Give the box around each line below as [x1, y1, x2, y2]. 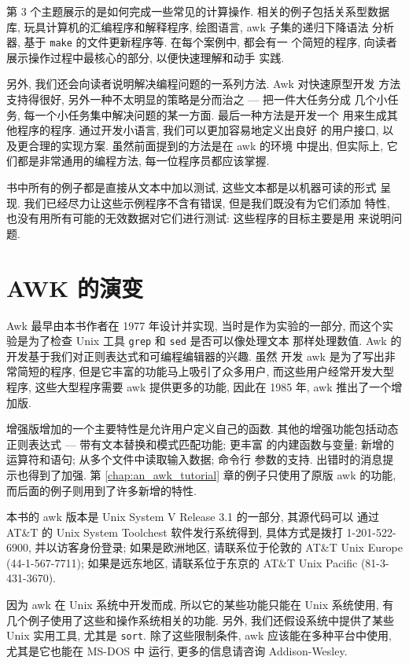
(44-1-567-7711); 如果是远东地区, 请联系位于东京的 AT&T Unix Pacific [6, 554, 358, 570]
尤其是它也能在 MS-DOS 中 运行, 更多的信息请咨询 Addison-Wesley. [6, 642, 348, 658]
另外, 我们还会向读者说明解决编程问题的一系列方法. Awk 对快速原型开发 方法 [6, 75, 401, 92]
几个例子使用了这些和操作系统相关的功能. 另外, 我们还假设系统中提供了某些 [6, 611, 395, 628]
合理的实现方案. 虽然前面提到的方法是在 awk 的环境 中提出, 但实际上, [28, 137, 384, 153]
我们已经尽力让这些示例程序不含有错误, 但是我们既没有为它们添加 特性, [24, 194, 390, 211]
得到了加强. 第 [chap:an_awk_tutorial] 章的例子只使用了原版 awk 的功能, [28, 466, 396, 482]
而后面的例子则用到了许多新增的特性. [6, 482, 197, 498]
